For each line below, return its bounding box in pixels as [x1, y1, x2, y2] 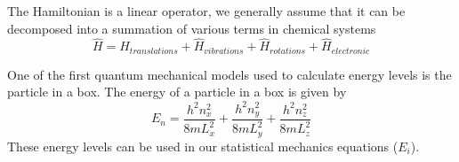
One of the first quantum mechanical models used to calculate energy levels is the [7, 65, 452, 83]
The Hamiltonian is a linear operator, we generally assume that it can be [7, 2, 406, 19]
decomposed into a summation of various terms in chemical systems [7, 19, 376, 37]
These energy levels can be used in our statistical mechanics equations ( [7, 136, 399, 155]
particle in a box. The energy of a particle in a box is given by [7, 82, 347, 101]
